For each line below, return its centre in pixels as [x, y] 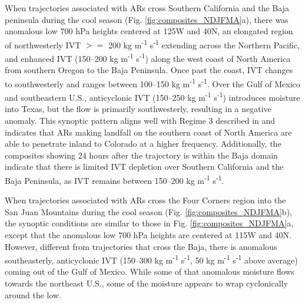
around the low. [33, 294]
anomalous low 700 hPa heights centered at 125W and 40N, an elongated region [149, 31]
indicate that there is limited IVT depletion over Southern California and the [144, 167]
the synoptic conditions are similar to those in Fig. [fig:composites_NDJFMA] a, [149, 223]
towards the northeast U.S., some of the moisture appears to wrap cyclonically [146, 283]
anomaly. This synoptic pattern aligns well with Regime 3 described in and [140, 120]
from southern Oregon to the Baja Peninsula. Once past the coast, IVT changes [149, 70]
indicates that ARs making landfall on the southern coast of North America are [148, 132]
